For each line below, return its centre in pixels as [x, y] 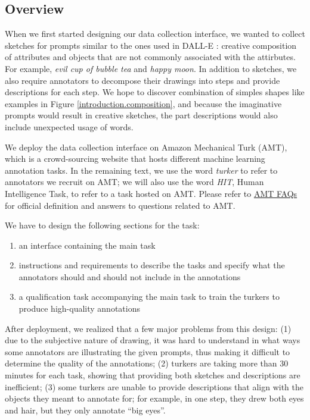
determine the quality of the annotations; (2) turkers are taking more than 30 [147, 363]
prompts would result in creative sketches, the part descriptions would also [141, 115]
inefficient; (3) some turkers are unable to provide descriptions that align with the [154, 386]
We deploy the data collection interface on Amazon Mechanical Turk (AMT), [146, 147]
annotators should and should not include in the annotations [130, 276]
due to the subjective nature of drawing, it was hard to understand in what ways [153, 340]
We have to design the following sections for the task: [102, 225]
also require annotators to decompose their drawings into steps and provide [142, 80]
